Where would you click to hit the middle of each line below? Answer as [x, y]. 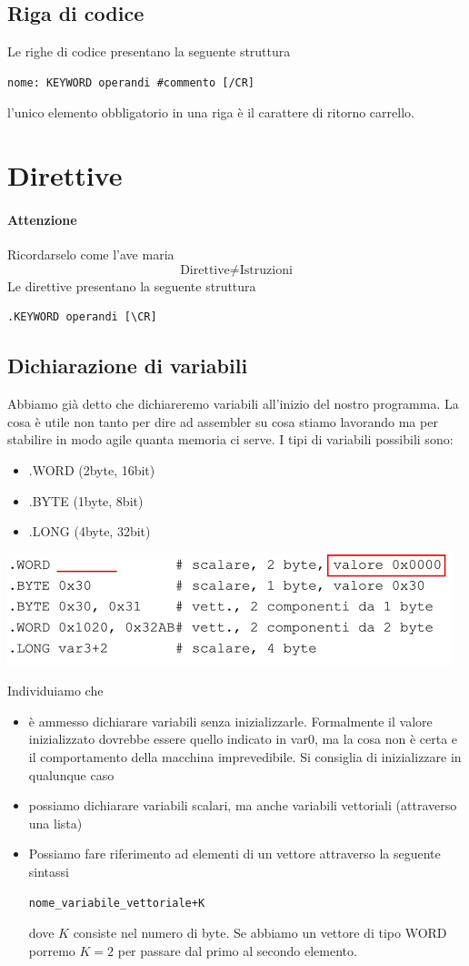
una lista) [55, 823]
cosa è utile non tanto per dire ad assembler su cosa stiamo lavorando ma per [223, 421]
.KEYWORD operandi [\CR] [82, 317]
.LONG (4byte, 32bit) [90, 531]
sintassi [49, 872]
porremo [52, 950]
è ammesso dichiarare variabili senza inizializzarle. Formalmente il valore [230, 721]
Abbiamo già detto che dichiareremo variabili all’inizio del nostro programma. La [233, 404]
